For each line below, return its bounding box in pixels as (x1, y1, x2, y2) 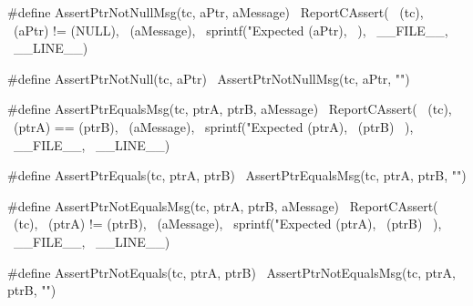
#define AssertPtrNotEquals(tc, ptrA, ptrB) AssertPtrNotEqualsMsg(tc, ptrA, (7, 262, 456, 281)
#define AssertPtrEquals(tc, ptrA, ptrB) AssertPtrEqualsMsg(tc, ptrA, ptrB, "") (7, 166, 467, 185)
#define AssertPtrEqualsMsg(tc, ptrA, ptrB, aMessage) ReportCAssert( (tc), (7, 99, 452, 118)
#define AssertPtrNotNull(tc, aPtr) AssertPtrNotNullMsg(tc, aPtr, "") (7, 68, 410, 87)
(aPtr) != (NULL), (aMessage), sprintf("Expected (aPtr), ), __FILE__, (13, 20, 448, 39)
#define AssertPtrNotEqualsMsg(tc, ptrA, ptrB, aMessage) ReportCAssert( (7, 196, 438, 215)
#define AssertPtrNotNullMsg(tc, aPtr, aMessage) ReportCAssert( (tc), (7, 3, 424, 21)
